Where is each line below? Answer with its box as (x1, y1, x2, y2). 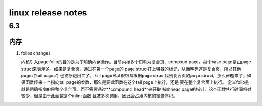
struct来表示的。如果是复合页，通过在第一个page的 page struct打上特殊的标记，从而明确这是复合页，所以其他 (21, 66, 241, 72)
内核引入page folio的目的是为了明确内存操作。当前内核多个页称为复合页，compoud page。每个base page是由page (21, 59, 252, 65)
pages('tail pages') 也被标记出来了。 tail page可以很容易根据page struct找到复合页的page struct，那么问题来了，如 (21, 73, 252, 78)
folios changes (21, 50, 51, 56)
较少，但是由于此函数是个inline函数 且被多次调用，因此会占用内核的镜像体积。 (21, 93, 178, 99)
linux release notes (9, 7, 87, 18)
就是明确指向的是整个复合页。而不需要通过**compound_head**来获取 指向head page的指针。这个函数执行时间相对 (21, 86, 252, 92)
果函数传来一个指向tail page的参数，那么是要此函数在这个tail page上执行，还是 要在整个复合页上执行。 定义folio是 (21, 79, 249, 85)
